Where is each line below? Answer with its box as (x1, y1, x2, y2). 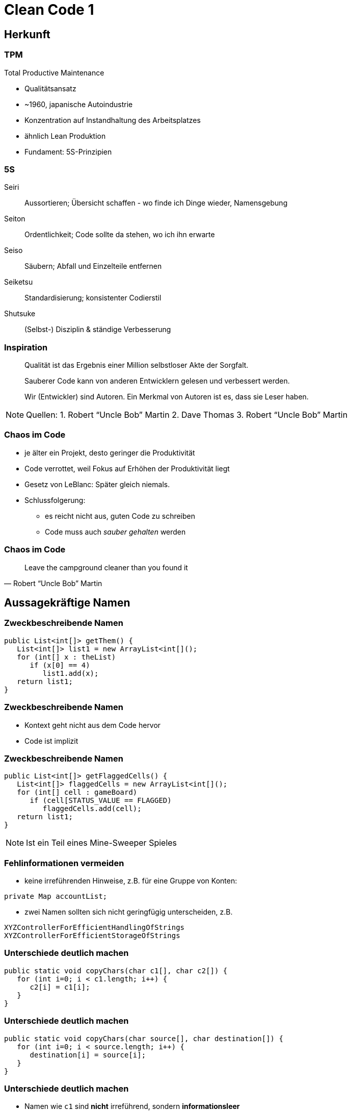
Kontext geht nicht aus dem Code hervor (24, 720, 161, 729)
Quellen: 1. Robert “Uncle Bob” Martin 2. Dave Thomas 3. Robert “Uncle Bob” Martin (26, 410, 348, 420)
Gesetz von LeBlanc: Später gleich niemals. (24, 479, 170, 489)
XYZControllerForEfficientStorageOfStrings (4, 931, 180, 940)
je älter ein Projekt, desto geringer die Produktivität (24, 448, 195, 457)
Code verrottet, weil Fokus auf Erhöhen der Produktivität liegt (24, 464, 230, 473)
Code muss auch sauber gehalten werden (45, 527, 186, 536)
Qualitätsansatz (24, 84, 76, 93)
